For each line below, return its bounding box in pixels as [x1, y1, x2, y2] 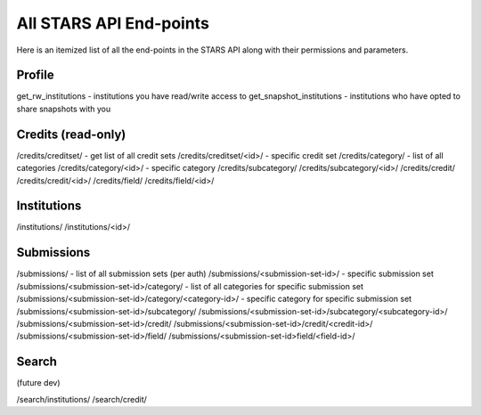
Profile [16, 68, 54, 83]
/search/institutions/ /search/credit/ [16, 394, 147, 404]
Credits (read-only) [16, 126, 126, 142]
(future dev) [16, 378, 61, 388]
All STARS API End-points [16, 13, 209, 33]
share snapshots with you [16, 103, 111, 114]
